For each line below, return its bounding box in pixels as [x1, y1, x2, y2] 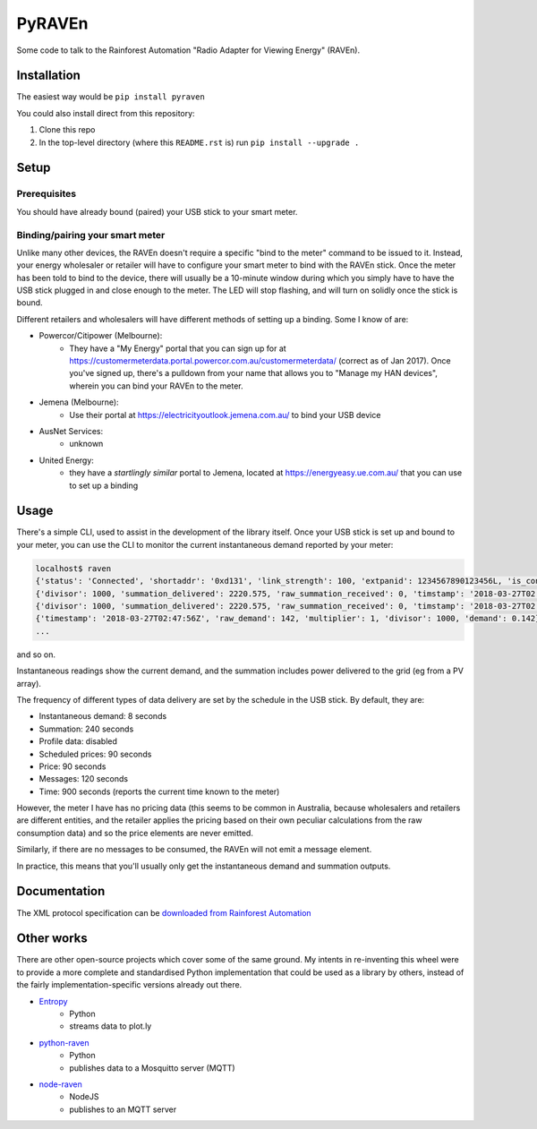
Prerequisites [16, 188, 76, 201]
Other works [16, 931, 89, 946]
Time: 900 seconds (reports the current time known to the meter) [38, 786, 280, 797]
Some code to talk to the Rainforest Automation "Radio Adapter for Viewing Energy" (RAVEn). [16, 45, 361, 56]
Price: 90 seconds [38, 761, 107, 772]
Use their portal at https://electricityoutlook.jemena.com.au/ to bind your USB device [69, 409, 381, 420]
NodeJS [69, 1091, 99, 1102]
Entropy [38, 996, 68, 1006]
